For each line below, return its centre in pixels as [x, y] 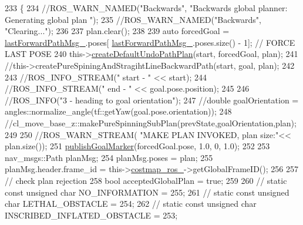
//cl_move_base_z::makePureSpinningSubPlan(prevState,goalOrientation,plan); [151, 122]
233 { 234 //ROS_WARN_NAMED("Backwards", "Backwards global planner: [146, 8]
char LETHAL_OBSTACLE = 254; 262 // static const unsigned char [131, 204]
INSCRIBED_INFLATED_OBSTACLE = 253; [91, 215]
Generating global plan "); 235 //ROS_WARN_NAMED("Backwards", [133, 19]
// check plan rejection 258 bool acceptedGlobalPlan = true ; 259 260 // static [146, 180]
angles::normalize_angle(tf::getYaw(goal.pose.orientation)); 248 [118, 111]
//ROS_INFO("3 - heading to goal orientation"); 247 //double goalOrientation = [152, 100]
